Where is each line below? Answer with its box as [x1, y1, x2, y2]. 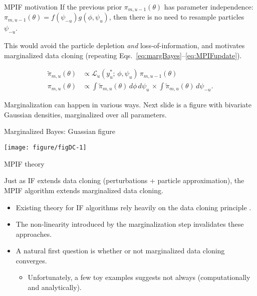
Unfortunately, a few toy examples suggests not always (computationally [28, 272, 250, 282]
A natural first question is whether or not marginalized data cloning [16, 245, 225, 256]
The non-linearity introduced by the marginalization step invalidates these [16, 219, 244, 229]
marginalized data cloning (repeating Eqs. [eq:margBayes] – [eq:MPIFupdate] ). [4, 50, 242, 60]
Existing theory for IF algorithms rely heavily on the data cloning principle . [16, 202, 251, 212]
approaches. [16, 228, 52, 239]
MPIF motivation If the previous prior [4, 2, 122, 12]
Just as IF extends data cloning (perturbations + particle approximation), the [4, 175, 244, 186]
